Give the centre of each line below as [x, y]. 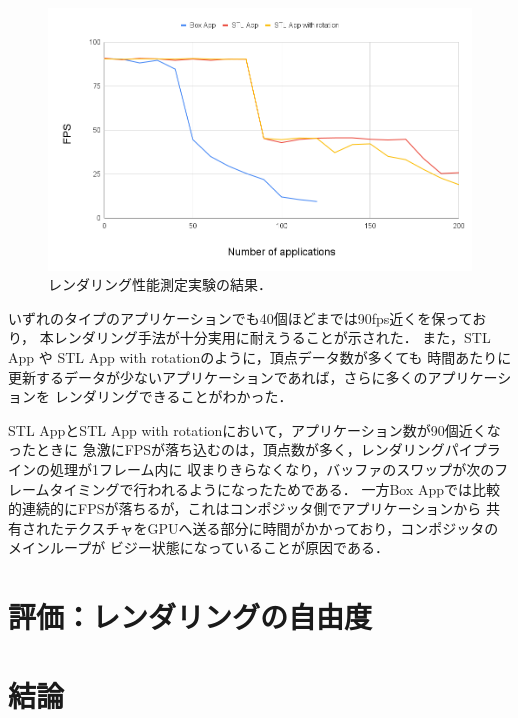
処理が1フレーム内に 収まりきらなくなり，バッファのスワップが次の [272, 469]
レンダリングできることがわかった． [173, 396]
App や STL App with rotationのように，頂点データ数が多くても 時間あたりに [260, 357]
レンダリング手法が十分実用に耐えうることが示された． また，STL [272, 337]
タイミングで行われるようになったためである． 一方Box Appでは [261, 488]
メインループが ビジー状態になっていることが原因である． [198, 547]
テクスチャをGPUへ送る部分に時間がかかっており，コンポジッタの [281, 527]
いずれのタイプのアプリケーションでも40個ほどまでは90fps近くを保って [240, 317]
